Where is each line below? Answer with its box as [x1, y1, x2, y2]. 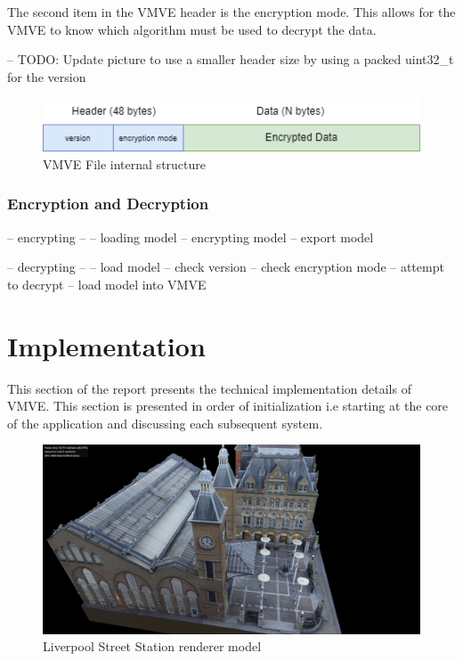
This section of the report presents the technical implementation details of [7, 379, 411, 397]
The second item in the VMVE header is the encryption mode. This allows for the [7, 3, 456, 20]
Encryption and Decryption [7, 192, 209, 215]
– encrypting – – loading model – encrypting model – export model [7, 227, 374, 246]
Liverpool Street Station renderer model [43, 637, 262, 656]
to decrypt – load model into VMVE [7, 274, 207, 293]
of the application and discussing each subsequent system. [7, 413, 323, 432]
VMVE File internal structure [43, 154, 206, 173]
